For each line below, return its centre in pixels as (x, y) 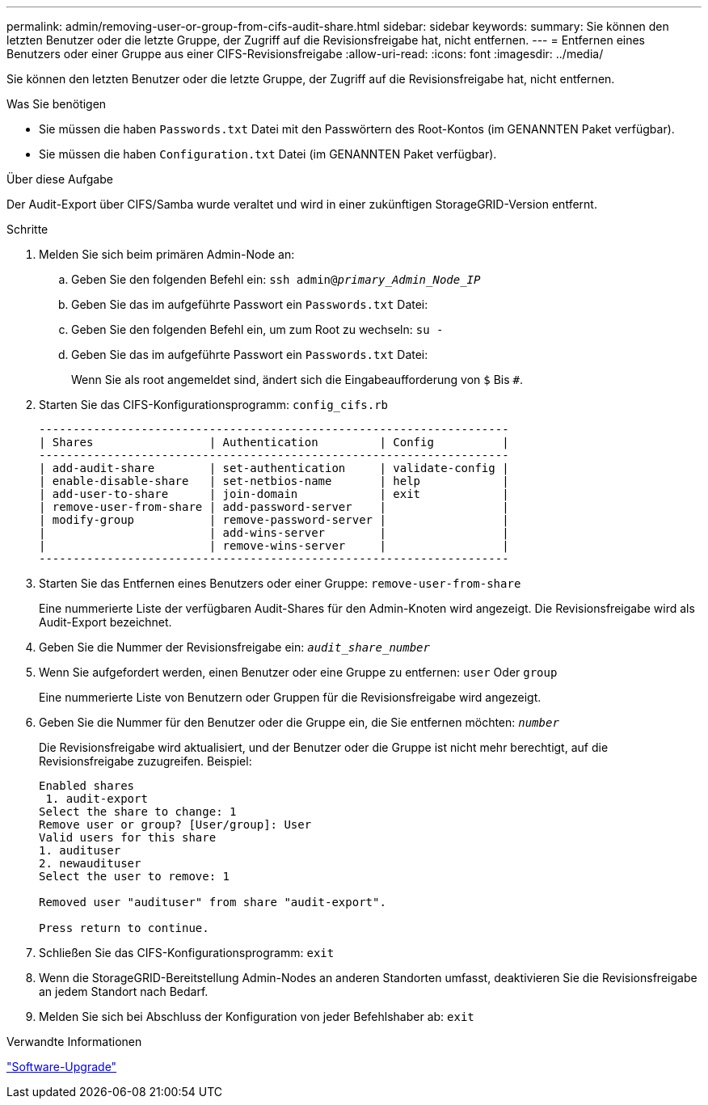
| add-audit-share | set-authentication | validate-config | (274, 468)
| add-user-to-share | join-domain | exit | (274, 494)
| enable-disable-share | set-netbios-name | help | (274, 481)
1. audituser (80, 850)
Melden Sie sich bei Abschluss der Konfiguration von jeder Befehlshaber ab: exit (257, 1016)
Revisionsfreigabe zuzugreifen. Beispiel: (145, 761)
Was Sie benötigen (57, 104)
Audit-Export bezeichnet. (105, 622)
